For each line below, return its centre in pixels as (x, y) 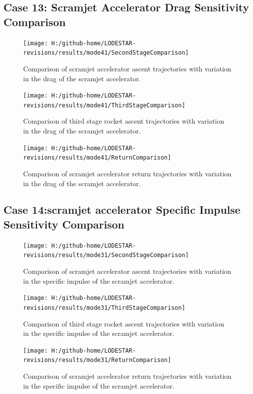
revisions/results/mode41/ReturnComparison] (97, 158)
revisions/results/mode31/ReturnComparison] (97, 360)
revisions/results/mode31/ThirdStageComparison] (104, 308)
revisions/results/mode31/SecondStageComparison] (106, 255)
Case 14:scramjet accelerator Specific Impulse (122, 210)
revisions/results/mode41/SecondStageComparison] (106, 53)
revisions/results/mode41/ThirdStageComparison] (104, 105)
